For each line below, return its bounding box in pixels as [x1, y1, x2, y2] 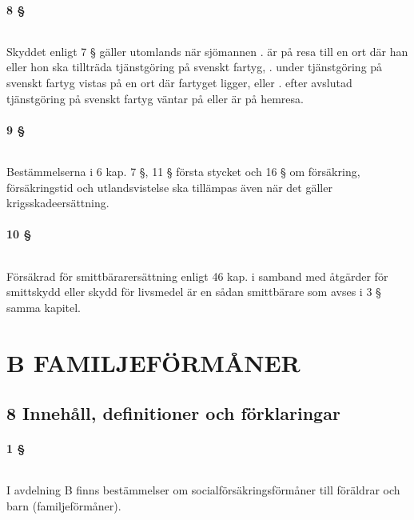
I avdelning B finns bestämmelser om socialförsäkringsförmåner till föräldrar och [6, 482, 400, 498]
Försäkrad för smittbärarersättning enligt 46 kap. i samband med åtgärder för [6, 267, 388, 284]
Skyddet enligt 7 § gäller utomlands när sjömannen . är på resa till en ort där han [6, 42, 408, 59]
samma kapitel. [6, 298, 82, 315]
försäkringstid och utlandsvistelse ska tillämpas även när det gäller [6, 178, 332, 195]
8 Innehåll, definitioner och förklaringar [6, 401, 340, 426]
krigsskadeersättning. [6, 194, 109, 211]
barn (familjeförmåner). [6, 497, 121, 514]
